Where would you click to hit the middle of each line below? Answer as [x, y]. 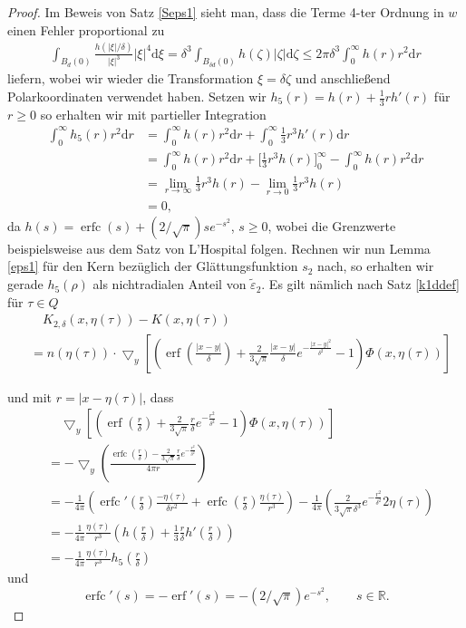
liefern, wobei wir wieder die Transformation [131, 78]
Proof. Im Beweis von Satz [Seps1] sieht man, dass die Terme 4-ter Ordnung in [226, 12]
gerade [25, 284]
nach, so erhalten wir [376, 266]
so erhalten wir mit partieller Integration [153, 114]
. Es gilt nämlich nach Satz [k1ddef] [360, 284]
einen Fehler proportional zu [86, 29]
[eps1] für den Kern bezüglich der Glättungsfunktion [153, 266]
